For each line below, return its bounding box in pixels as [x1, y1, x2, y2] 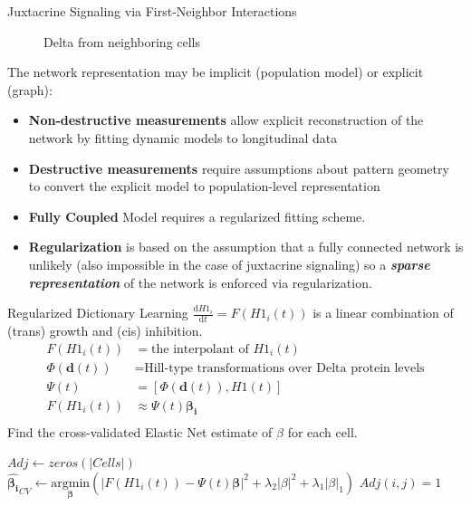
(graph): [7, 80, 53, 99]
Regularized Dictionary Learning [7, 303, 188, 322]
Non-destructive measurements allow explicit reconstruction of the [28, 110, 424, 129]
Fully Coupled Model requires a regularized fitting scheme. [28, 206, 366, 225]
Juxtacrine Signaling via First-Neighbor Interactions [7, 2, 297, 20]
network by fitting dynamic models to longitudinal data [28, 128, 338, 147]
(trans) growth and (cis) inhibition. [7, 320, 203, 339]
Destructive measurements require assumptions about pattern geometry [28, 158, 449, 177]
